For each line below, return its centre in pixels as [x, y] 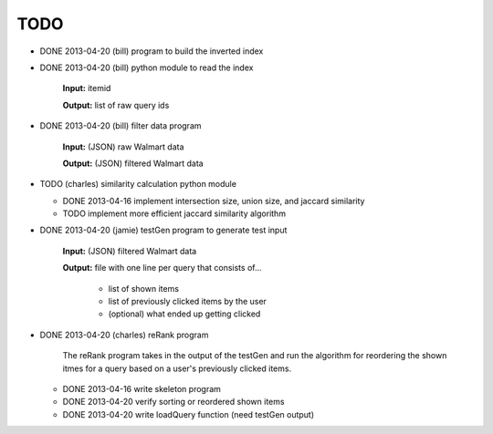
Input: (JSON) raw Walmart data [123, 147]
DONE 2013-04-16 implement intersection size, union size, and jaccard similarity [214, 201]
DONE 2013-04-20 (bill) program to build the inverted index [152, 51]
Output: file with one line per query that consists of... [162, 268]
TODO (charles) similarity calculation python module [138, 184]
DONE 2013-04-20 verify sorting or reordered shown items [173, 402]
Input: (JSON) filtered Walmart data [130, 251]
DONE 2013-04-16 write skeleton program [142, 388]
